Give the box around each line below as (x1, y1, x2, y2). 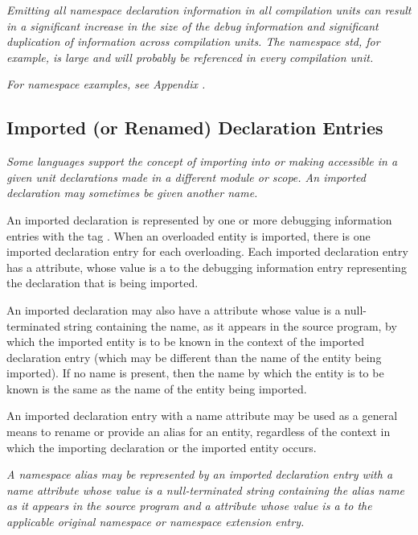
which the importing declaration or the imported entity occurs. (6, 438, 317, 455)
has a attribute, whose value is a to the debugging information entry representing (6, 258, 407, 275)
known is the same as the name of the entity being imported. (6, 380, 307, 397)
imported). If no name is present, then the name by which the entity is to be (6, 364, 384, 381)
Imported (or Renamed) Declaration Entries (6, 115, 383, 140)
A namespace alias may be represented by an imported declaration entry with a (6, 466, 393, 483)
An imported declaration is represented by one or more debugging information (6, 211, 392, 228)
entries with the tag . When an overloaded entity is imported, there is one (6, 227, 371, 244)
